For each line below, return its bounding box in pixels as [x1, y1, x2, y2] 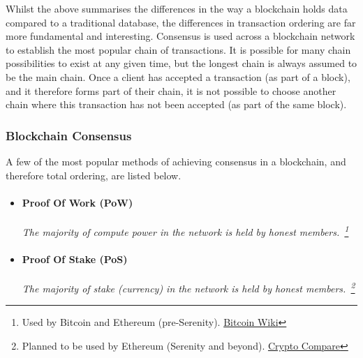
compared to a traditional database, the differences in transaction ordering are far [6, 15, 356, 29]
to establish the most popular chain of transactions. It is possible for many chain [6, 42, 351, 57]
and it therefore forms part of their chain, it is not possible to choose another [6, 83, 336, 98]
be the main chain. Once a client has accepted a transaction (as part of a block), [6, 69, 350, 84]
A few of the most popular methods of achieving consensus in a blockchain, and [6, 154, 346, 168]
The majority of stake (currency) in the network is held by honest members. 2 [22, 279, 355, 295]
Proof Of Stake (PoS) [22, 251, 128, 266]
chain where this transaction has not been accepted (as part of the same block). [6, 97, 347, 112]
